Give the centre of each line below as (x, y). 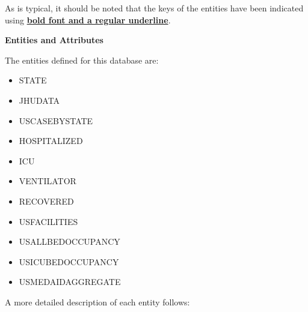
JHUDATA (39, 100)
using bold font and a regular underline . (88, 19)
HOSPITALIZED (51, 141)
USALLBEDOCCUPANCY (69, 241)
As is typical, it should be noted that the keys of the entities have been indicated (154, 8)
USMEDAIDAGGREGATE (70, 282)
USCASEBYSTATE (56, 120)
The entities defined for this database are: (82, 60)
